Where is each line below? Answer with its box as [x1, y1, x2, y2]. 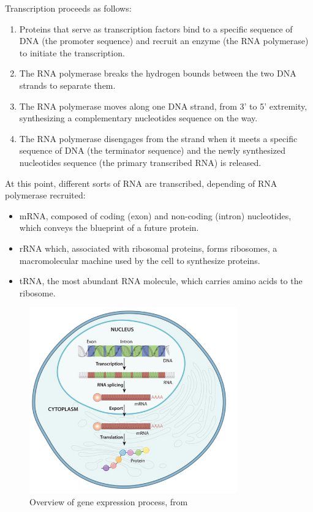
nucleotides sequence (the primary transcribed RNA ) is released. [19, 156, 262, 168]
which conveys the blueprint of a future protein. [19, 221, 199, 234]
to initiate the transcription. [19, 46, 125, 59]
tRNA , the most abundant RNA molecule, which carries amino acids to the [19, 274, 303, 287]
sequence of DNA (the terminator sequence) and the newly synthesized [19, 144, 285, 157]
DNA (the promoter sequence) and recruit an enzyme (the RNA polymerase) [19, 34, 309, 47]
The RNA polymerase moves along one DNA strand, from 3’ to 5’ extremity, [19, 99, 307, 112]
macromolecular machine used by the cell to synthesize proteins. [19, 254, 260, 266]
